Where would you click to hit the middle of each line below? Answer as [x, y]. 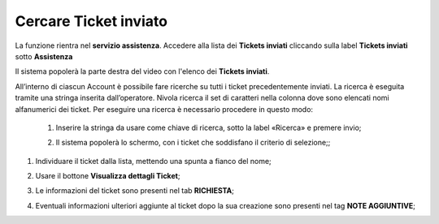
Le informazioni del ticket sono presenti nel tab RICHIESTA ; [135, 191]
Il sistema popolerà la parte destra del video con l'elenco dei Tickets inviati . [142, 71]
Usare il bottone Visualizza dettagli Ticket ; [108, 176]
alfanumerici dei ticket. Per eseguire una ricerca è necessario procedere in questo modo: [164, 109]
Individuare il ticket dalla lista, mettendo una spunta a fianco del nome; [153, 161]
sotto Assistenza [44, 56]
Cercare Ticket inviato [91, 21]
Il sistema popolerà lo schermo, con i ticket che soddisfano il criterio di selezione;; [193, 143]
